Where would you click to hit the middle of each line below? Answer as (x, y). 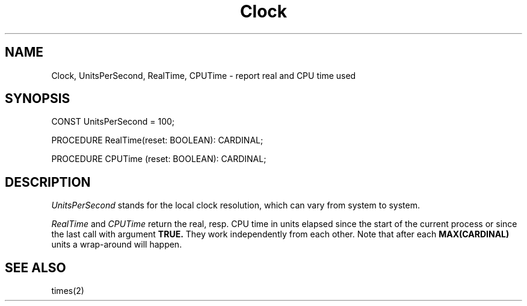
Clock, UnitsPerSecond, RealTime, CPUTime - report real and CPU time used (204, 75)
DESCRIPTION (48, 182)
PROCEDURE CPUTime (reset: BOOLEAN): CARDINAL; (159, 159)
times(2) (68, 291)
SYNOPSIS (38, 99)
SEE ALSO (35, 267)
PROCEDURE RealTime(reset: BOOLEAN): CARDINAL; (157, 140)
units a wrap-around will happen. (117, 245)
